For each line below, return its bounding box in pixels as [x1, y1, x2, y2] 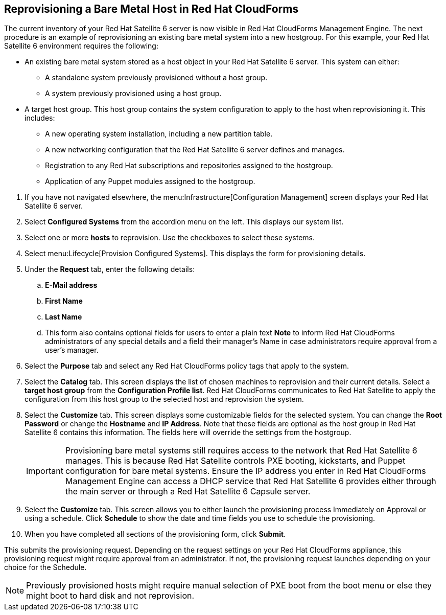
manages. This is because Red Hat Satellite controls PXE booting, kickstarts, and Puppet [65, 455, 406, 466]
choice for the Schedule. [4, 563, 87, 572]
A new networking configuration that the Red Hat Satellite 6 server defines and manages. [45, 145, 345, 154]
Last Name [45, 312, 82, 322]
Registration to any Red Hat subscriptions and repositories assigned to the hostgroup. [45, 161, 333, 170]
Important [26, 466, 63, 476]
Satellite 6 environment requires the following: [4, 41, 158, 51]
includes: [25, 113, 55, 123]
